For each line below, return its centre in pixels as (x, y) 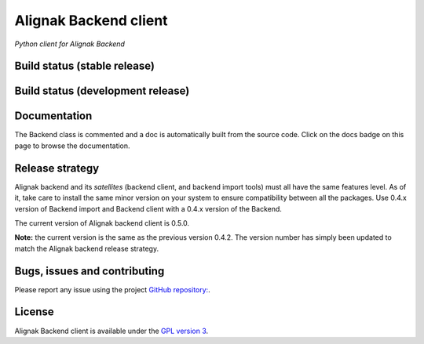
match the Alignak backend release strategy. (87, 248)
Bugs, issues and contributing (90, 271)
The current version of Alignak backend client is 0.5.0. (102, 223)
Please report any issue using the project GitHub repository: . (113, 289)
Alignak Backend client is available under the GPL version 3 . (111, 331)
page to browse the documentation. (72, 146)
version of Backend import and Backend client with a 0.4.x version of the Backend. (148, 208)
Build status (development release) (102, 91)
